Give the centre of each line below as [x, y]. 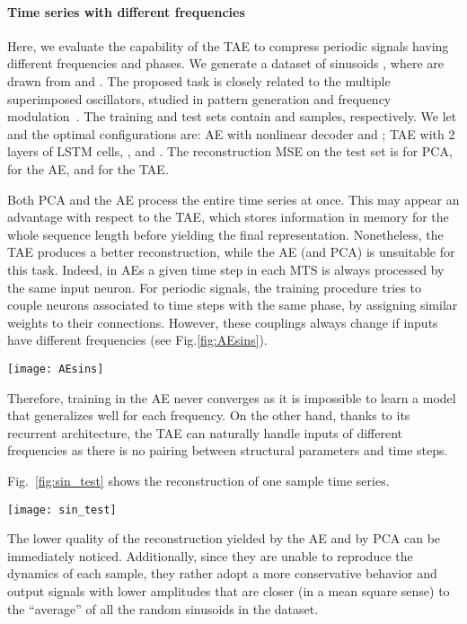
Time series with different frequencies [126, 11]
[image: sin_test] [62, 510]
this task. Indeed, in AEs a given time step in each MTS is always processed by [226, 269]
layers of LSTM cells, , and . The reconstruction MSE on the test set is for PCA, [230, 151]
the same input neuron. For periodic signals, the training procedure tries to [214, 287]
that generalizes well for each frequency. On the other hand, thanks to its [209, 415]
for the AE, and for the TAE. [88, 168]
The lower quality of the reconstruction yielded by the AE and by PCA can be [224, 538]
